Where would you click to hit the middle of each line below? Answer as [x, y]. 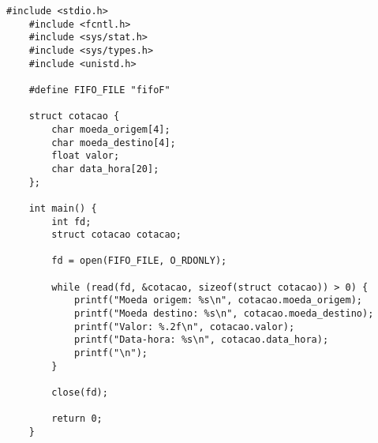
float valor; [86, 156]
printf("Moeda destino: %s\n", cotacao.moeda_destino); [224, 314]
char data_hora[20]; [105, 169]
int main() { [63, 208]
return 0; [77, 419]
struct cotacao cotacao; [116, 235]
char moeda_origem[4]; [111, 129]
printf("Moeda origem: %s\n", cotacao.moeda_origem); [218, 300]
